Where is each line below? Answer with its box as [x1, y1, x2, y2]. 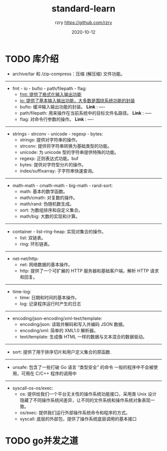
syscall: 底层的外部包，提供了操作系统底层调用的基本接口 [19, 416, 137, 422]
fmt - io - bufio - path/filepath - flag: [12, 85, 87, 91]
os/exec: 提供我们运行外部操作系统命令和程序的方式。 [19, 409, 130, 416]
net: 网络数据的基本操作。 [19, 261, 73, 267]
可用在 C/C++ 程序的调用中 [21, 370, 77, 376]
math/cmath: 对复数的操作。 [19, 195, 78, 201]
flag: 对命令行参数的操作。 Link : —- [19, 116, 94, 122]
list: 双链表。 [19, 234, 46, 240]
